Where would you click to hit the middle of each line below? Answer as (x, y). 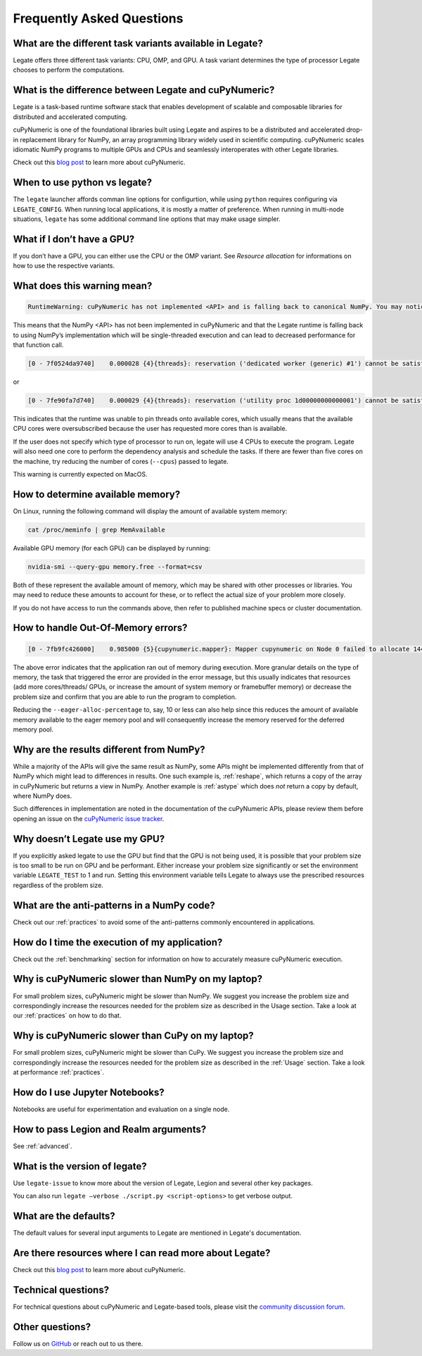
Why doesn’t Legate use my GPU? (89, 839)
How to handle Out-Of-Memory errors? (100, 628)
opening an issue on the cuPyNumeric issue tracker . (89, 818)
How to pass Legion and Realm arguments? (110, 1129)
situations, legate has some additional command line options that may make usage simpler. (147, 219)
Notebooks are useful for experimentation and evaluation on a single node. (121, 1109)
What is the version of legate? (80, 1166)
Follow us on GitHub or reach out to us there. (78, 1343)
